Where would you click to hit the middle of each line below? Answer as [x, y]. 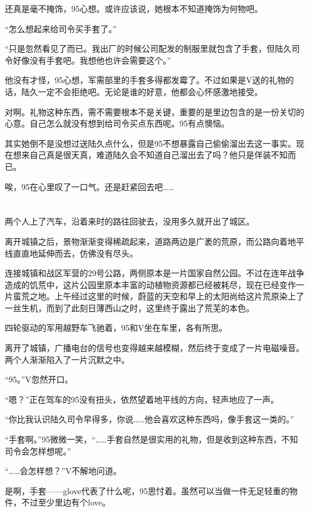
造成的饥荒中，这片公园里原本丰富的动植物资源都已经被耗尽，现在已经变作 [150, 284]
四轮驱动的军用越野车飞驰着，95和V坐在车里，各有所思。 [116, 328]
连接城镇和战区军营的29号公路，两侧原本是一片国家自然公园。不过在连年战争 [154, 273]
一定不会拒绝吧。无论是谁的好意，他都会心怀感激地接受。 [150, 91]
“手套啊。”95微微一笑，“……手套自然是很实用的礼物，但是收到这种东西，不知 [152, 439]
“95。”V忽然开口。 [39, 379]
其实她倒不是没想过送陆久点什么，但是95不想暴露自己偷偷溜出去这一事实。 [150, 143]
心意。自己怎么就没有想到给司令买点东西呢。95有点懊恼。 [117, 123]
